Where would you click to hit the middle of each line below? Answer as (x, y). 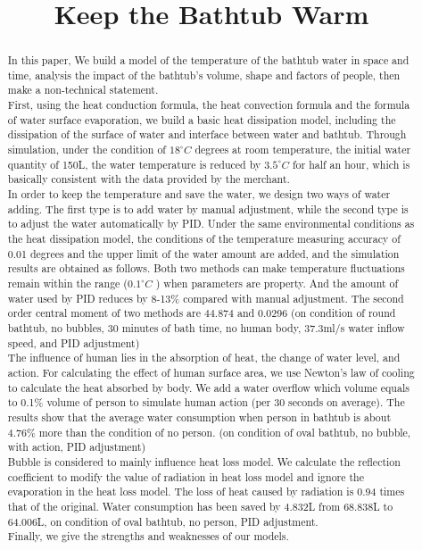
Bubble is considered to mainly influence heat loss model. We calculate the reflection (204, 461)
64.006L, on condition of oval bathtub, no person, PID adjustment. (163, 521)
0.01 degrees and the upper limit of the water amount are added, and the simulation (203, 253)
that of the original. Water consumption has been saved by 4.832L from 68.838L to (200, 506)
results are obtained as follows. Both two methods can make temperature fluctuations (206, 268)
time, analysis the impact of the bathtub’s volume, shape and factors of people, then (204, 75)
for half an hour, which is (351, 164)
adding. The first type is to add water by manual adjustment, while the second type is (208, 208)
